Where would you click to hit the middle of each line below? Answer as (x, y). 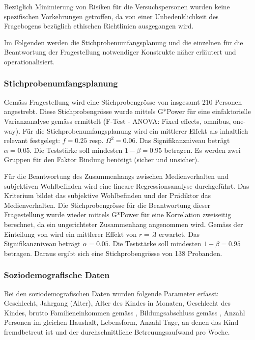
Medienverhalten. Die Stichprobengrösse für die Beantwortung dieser (107, 205)
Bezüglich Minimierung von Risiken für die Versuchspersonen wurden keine (117, 6)
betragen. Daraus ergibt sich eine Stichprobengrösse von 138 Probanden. (113, 253)
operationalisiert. (29, 61)
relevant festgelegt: (32, 140)
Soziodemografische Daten (57, 275)
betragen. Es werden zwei (202, 150)
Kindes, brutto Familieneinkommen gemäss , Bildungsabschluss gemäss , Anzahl (125, 312)
